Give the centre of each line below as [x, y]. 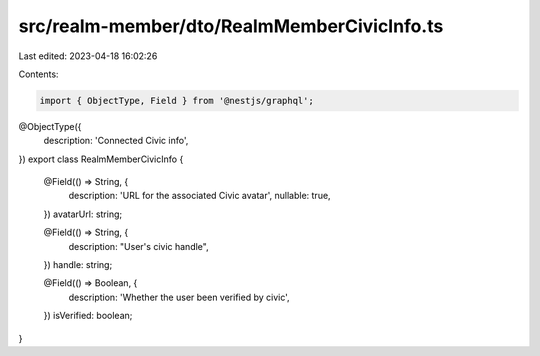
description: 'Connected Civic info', [116, 141]
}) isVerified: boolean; [88, 316]
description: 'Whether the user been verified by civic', [179, 297]
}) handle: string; [78, 265]
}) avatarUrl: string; [83, 214]
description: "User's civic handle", [138, 246]
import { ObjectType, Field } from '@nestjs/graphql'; [176, 100]
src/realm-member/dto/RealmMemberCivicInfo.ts [231, 26]
